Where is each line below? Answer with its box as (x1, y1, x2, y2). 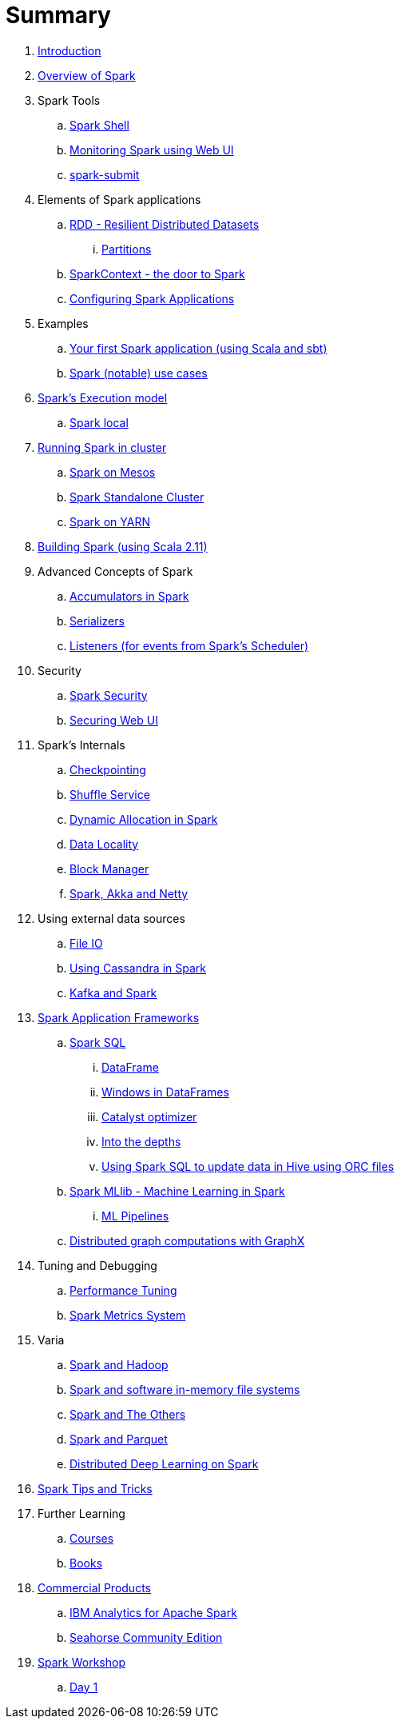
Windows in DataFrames (101, 1084, 229, 1099)
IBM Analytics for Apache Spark (69, 1605, 237, 1619)
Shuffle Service (69, 787, 150, 801)
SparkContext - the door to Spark (69, 266, 245, 281)
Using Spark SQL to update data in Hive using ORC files (101, 1159, 395, 1173)
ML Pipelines (101, 1208, 169, 1223)
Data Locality (69, 837, 139, 851)
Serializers (69, 613, 125, 628)
